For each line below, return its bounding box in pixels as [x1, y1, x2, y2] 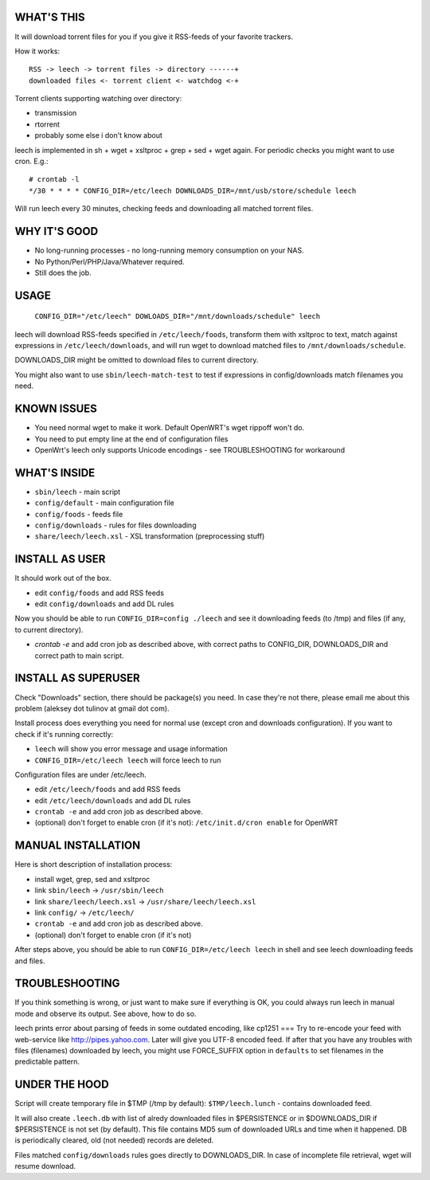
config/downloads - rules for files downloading [34, 520, 197, 530]
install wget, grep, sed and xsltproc [34, 874, 150, 884]
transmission [34, 108, 77, 118]
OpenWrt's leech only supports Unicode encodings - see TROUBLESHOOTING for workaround [34, 445, 346, 454]
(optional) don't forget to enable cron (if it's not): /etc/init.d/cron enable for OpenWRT [34, 817, 338, 828]
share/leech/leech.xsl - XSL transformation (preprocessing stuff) [34, 531, 265, 541]
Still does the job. [34, 268, 92, 277]
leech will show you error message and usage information [34, 744, 229, 754]
